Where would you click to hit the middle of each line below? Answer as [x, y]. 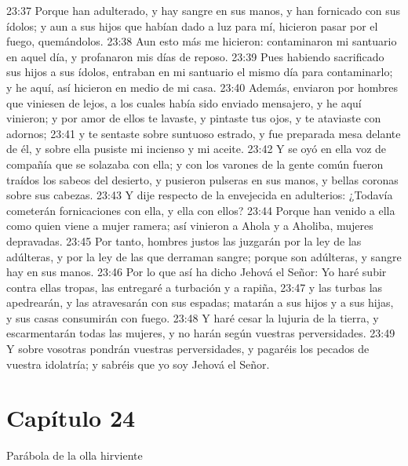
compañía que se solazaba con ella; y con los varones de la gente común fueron [195, 164]
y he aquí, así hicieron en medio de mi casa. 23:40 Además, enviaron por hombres [202, 87]
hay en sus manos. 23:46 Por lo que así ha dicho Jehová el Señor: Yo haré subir [197, 272]
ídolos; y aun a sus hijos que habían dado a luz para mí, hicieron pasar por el [192, 25]
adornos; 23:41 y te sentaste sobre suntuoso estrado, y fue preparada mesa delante [204, 133]
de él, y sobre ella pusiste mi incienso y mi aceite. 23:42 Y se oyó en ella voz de [197, 149]
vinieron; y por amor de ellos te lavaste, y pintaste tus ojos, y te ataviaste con [194, 118]
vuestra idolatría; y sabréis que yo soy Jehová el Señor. [138, 364]
